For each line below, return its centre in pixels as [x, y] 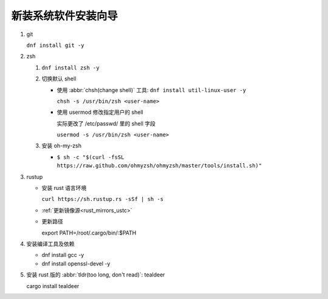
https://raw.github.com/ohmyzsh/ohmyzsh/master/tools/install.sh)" [159, 166]
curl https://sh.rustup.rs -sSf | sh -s [103, 199]
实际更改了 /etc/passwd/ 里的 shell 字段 [106, 123]
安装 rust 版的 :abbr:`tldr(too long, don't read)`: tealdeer [96, 275]
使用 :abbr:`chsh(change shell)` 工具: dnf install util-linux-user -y [151, 90]
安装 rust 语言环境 [64, 188]
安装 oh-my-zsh [62, 146]
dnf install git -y [55, 45]
